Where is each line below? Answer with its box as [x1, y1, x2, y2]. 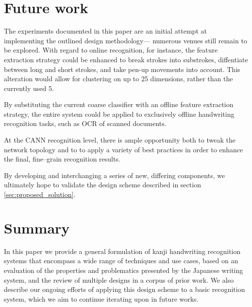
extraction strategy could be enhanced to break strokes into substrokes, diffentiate [4, 54, 248, 64]
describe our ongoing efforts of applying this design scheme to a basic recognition [4, 284, 245, 294]
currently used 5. [4, 83, 54, 93]
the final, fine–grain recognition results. [4, 154, 120, 164]
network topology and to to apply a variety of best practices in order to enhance [4, 144, 243, 154]
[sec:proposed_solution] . [4, 189, 76, 199]
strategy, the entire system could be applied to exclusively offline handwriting [4, 108, 235, 119]
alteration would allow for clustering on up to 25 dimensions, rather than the [4, 73, 233, 84]
